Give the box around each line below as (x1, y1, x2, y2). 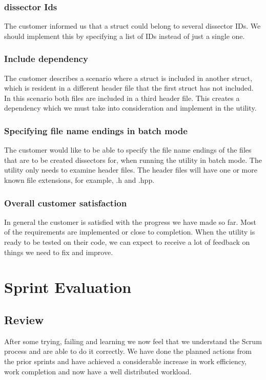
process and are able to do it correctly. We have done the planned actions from (4, 346, 252, 356)
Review (4, 311, 44, 327)
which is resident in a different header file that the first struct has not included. (4, 82, 254, 93)
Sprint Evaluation (4, 277, 132, 298)
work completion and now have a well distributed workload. (4, 366, 192, 376)
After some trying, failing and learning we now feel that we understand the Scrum (4, 335, 262, 346)
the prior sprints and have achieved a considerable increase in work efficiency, (4, 355, 247, 366)
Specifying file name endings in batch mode (4, 124, 188, 137)
